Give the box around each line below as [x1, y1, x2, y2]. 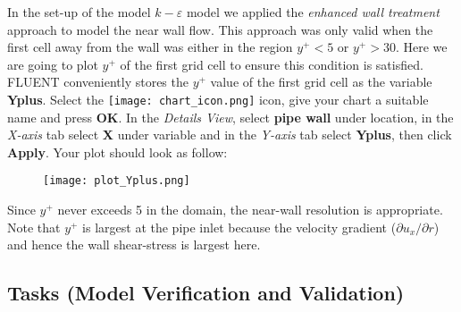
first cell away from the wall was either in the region [7, 38, 293, 56]
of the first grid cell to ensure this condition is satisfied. [120, 55, 423, 73]
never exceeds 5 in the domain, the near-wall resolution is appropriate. [57, 200, 443, 219]
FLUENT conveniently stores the [7, 72, 189, 91]
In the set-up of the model [7, 3, 151, 21]
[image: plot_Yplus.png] [43, 174, 190, 188]
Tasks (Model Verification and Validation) [7, 279, 405, 307]
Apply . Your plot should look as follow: [7, 142, 228, 161]
